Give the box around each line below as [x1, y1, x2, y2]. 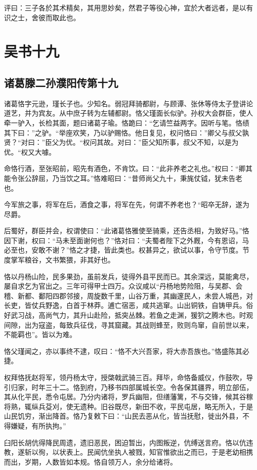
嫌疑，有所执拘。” [10, 420, 66, 430]
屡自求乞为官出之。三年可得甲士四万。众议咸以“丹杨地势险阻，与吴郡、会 [4, 281, 243, 291]
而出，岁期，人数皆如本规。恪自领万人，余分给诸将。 [4, 456, 177, 467]
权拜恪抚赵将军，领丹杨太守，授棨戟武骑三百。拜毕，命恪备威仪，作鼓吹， [4, 372, 246, 383]
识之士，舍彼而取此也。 [4, 12, 80, 22]
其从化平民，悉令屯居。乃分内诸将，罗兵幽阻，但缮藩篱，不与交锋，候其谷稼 [4, 391, 253, 402]
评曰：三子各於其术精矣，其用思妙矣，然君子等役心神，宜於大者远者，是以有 [4, 2, 253, 12]
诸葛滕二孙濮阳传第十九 [4, 75, 118, 90]
